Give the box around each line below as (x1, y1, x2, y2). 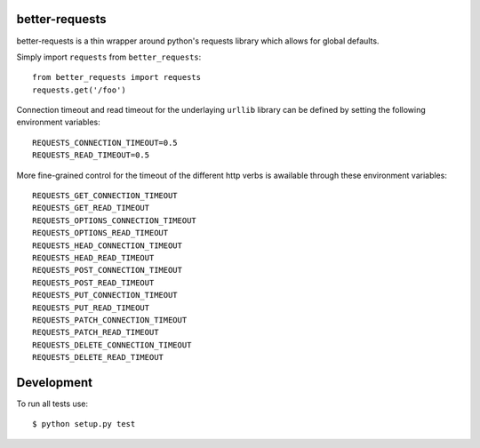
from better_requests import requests (32, 72, 202, 83)
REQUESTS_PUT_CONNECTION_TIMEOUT (32, 290, 178, 300)
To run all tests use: (16, 398, 89, 409)
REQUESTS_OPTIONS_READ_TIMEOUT (32, 228, 169, 238)
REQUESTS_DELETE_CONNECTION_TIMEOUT (32, 340, 192, 350)
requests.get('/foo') (32, 84, 126, 95)
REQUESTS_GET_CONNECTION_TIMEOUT (32, 191, 178, 201)
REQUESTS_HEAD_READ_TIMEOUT (32, 252, 155, 262)
